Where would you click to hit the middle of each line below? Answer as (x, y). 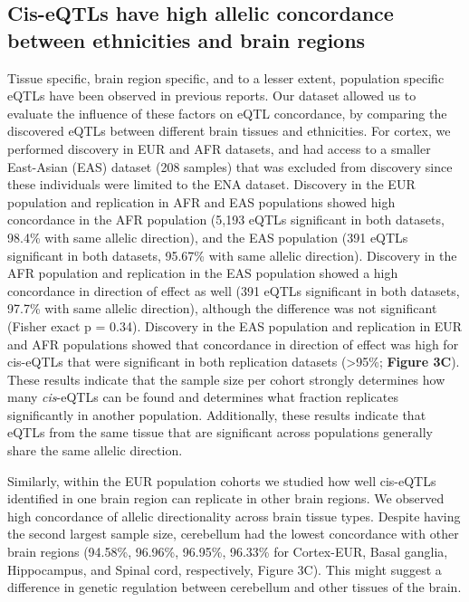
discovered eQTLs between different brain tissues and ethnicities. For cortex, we (229, 131)
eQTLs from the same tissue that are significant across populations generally (220, 432)
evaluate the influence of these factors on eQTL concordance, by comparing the (227, 113)
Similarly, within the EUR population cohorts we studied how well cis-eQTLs (222, 480)
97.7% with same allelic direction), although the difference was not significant (222, 308)
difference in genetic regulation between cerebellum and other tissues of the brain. (234, 587)
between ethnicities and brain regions (187, 39)
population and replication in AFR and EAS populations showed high (201, 201)
